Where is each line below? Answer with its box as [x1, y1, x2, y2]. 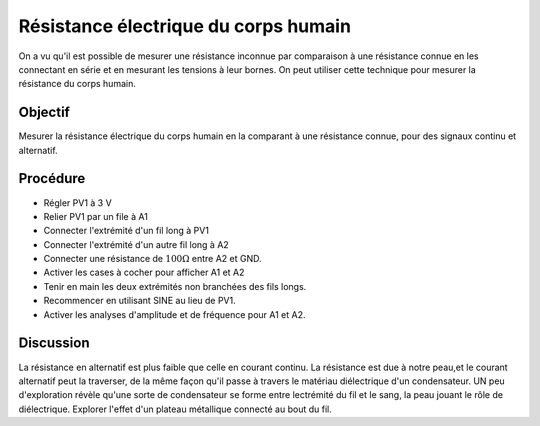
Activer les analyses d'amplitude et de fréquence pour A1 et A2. [43, 308, 306, 320]
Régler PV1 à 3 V [43, 196, 112, 209]
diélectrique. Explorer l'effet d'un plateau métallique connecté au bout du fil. [18, 403, 332, 415]
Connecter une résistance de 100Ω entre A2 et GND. [43, 253, 262, 265]
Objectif [18, 104, 70, 121]
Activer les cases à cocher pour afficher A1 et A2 [43, 266, 245, 279]
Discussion [18, 335, 90, 352]
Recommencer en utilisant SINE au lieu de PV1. [43, 295, 237, 307]
